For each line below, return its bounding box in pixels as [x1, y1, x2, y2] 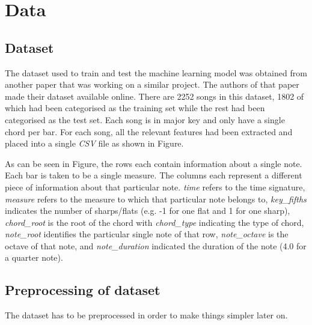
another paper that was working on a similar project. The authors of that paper [5, 78, 299, 91]
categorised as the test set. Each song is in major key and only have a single [5, 113, 285, 126]
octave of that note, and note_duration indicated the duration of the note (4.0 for [5, 239, 307, 252]
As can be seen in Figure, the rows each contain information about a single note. [5, 157, 302, 169]
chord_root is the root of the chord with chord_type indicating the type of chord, [5, 216, 304, 228]
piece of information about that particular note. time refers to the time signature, [5, 180, 305, 193]
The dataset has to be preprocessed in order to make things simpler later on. [5, 309, 288, 321]
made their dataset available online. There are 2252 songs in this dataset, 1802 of [5, 90, 304, 102]
